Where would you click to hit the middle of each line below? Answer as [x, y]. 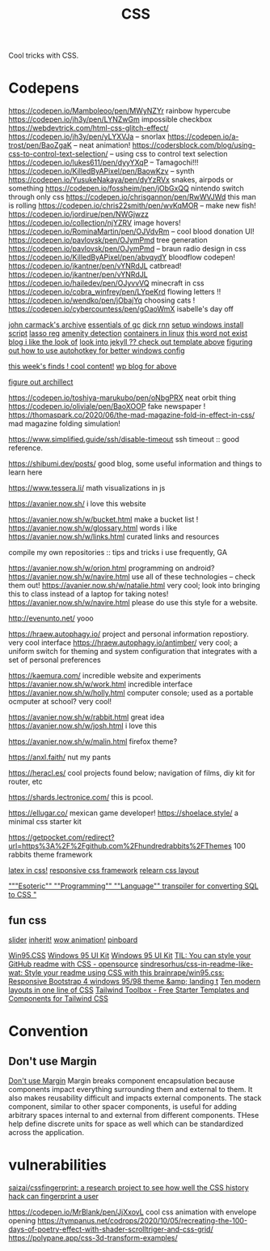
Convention [49, 1032]
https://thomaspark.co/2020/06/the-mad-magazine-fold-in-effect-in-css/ [132, 415]
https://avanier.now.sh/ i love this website [78, 504]
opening [22, 1220]
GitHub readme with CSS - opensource [74, 964]
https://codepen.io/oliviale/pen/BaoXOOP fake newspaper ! [107, 406]
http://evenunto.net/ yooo [51, 618]
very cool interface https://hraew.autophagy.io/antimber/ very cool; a [123, 643]
